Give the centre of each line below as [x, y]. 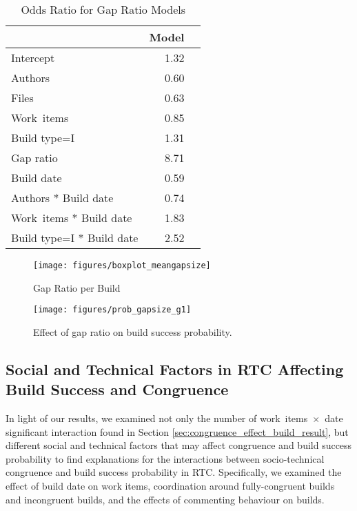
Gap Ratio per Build [77, 287]
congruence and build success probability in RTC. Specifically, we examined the [174, 472]
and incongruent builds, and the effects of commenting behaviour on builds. [165, 499]
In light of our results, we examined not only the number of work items [157, 418]
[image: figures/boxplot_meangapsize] [122, 265]
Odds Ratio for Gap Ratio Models [103, 9]
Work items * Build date [72, 218]
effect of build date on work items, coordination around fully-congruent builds [170, 486]
